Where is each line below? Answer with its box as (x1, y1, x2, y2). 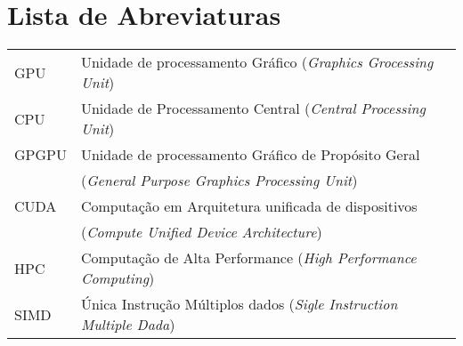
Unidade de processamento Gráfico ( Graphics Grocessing (80, 52, 434, 73)
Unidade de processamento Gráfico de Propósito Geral (80, 144, 420, 165)
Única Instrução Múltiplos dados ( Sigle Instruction (80, 294, 398, 315)
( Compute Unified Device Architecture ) (80, 221, 322, 243)
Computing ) (80, 268, 155, 289)
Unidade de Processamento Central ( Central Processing (80, 98, 426, 119)
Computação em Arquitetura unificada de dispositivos (80, 196, 418, 217)
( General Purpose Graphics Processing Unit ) (80, 170, 358, 191)
